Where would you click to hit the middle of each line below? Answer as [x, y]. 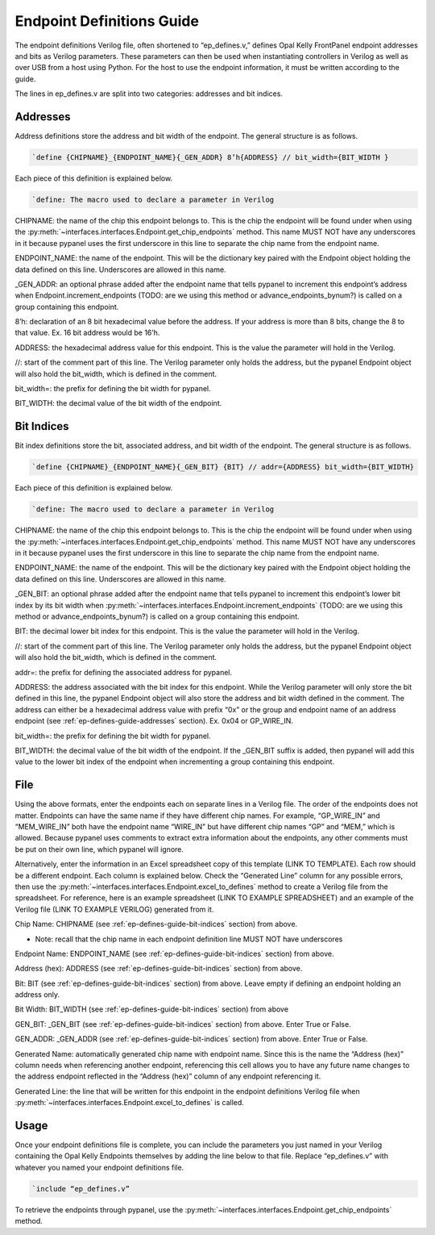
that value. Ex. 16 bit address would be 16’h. [87, 333]
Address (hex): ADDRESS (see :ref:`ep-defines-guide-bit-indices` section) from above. [159, 969]
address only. [37, 995]
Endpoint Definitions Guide [107, 21]
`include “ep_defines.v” [81, 1189]
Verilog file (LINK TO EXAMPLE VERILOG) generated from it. [114, 909]
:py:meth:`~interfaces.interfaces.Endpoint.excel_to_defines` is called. [130, 1103]
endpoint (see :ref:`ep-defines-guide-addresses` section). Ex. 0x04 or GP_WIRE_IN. [154, 721]
